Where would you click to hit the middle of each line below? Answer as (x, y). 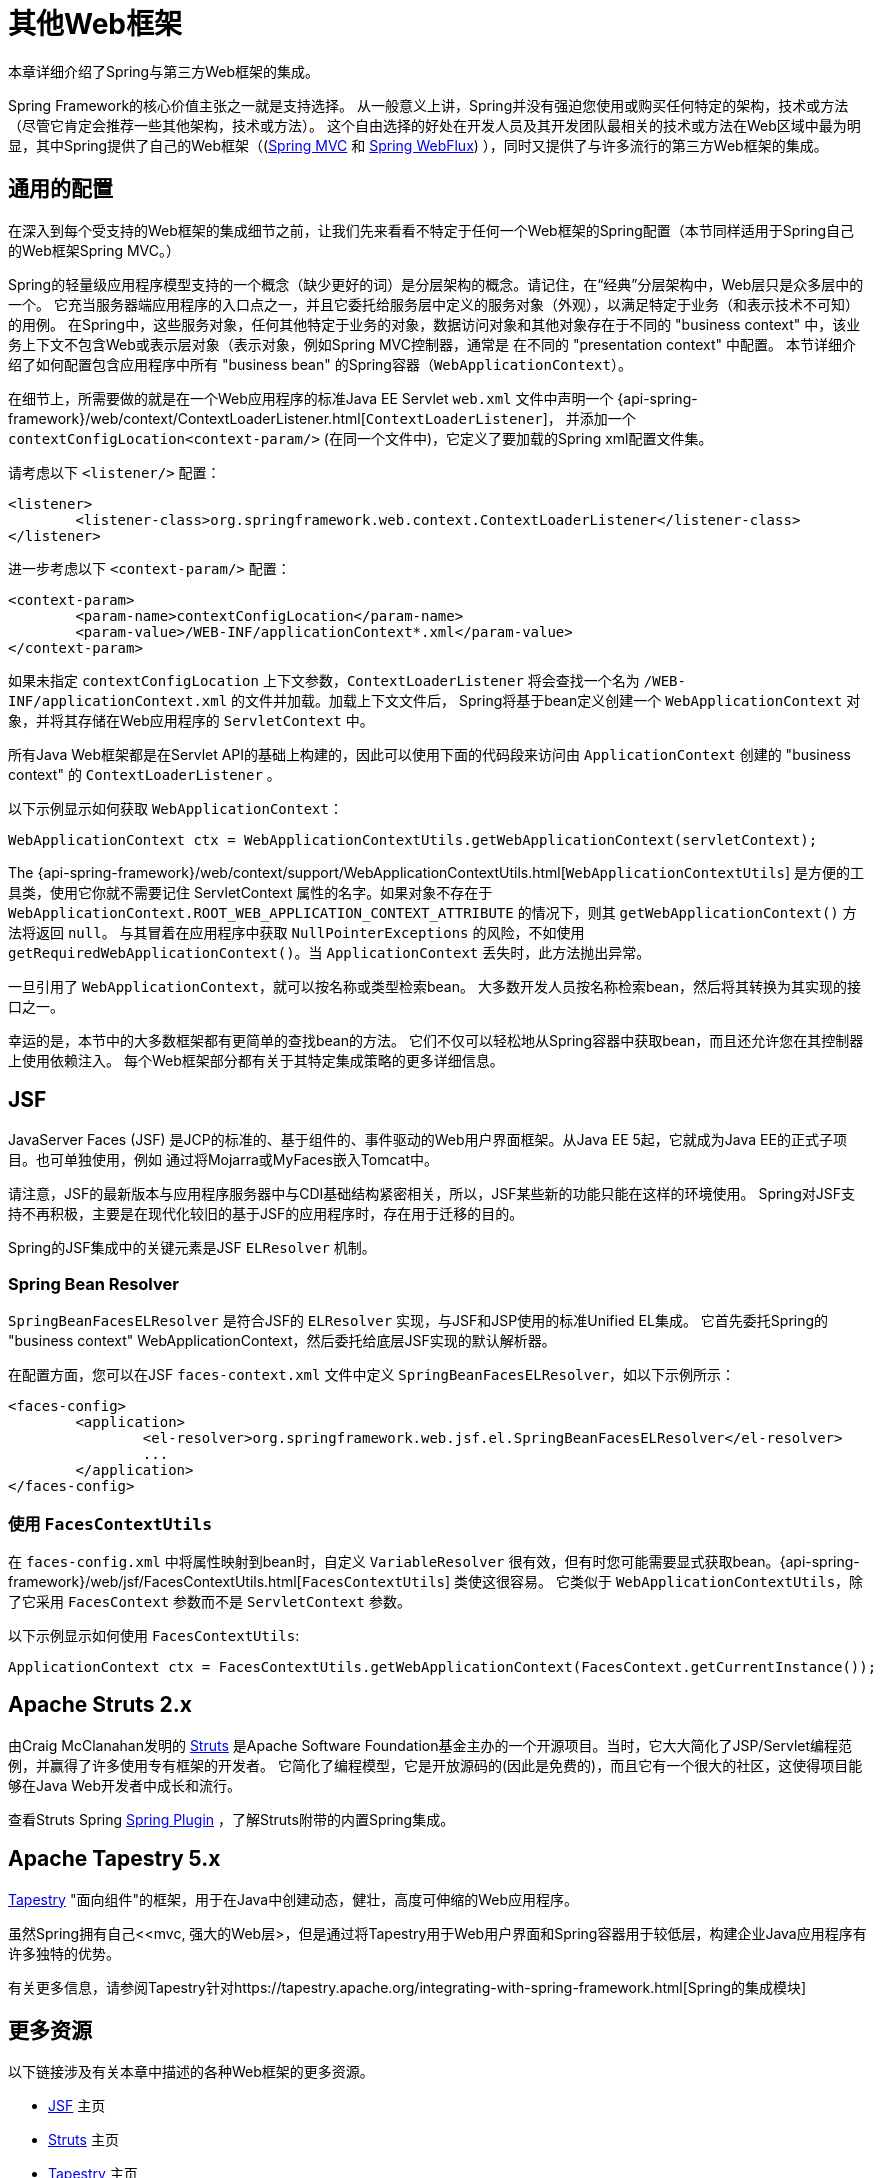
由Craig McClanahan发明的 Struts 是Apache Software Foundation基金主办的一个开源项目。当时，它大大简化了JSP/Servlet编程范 (430, 1745)
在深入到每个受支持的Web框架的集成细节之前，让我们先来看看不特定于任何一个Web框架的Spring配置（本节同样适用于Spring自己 (431, 230)
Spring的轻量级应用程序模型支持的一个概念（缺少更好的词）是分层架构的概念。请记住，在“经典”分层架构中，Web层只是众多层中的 (436, 284)
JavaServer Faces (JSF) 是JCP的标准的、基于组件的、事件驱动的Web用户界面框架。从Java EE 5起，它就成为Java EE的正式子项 (427, 1140)
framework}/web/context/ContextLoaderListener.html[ (187, 418)
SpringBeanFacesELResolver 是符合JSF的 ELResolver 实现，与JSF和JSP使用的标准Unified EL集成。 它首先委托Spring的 (418, 1321)
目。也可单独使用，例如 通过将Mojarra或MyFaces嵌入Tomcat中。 (223, 1160)
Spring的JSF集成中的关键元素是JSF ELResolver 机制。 (192, 1248)
